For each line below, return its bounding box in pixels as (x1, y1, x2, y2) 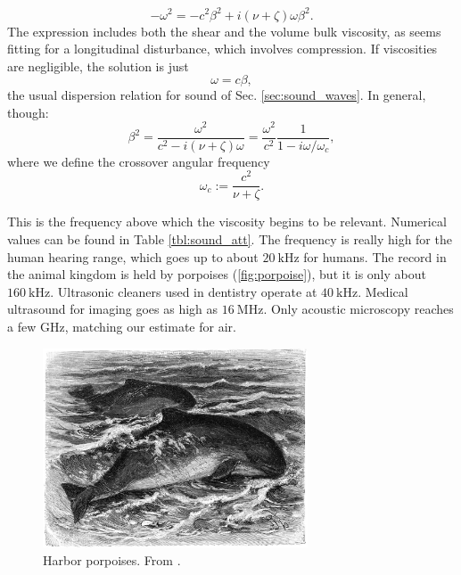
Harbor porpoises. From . (43, 550, 181, 569)
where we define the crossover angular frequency (7, 152, 270, 170)
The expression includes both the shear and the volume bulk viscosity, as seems (7, 21, 441, 40)
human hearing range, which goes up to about (7, 247, 259, 266)
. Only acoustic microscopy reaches (263, 300, 454, 318)
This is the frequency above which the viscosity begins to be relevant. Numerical (7, 212, 447, 231)
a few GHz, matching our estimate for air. (7, 316, 236, 335)
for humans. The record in (303, 247, 447, 266)
